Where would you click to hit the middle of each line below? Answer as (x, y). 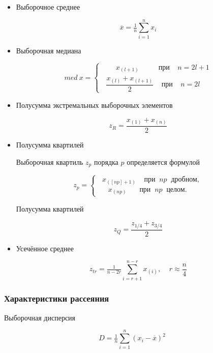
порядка (106, 161)
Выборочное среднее (48, 7)
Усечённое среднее (45, 248)
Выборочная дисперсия (40, 317)
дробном (184, 180)
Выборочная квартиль (50, 161)
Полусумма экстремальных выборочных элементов (94, 105)
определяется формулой (163, 161)
